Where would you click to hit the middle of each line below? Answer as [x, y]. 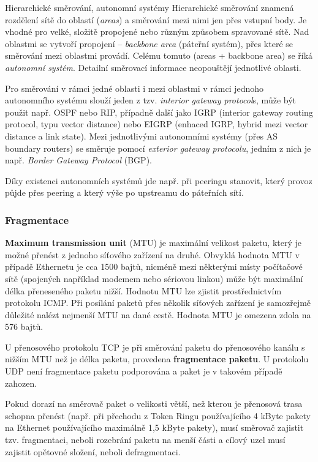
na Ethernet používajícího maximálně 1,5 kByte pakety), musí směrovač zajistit [154, 427]
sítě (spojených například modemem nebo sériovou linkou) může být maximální [154, 278]
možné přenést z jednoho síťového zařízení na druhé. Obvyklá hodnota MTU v [152, 254]
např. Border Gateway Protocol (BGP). [78, 160]
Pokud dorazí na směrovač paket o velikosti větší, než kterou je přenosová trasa [154, 404]
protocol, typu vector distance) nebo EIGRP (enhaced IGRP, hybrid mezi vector [157, 124]
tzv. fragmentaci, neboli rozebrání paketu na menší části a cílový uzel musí [145, 440]
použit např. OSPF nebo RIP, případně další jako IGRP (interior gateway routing [159, 112]
